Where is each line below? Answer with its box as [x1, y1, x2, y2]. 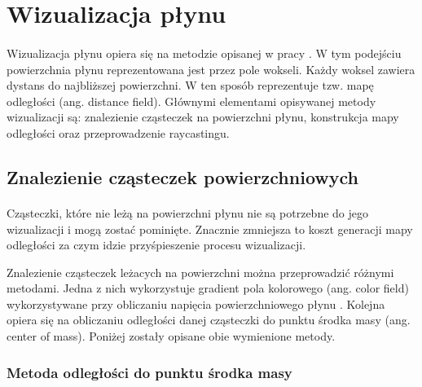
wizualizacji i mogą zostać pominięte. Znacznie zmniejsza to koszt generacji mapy [7, 220, 413, 237]
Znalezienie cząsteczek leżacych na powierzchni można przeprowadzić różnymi [7, 263, 394, 280]
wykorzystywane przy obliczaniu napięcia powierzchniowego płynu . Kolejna [7, 295, 385, 312]
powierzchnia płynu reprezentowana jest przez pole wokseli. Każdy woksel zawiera [7, 60, 415, 77]
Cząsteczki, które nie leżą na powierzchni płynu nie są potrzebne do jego [7, 204, 368, 221]
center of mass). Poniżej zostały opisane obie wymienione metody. [7, 328, 336, 345]
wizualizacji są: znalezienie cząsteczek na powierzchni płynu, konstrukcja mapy [7, 108, 399, 125]
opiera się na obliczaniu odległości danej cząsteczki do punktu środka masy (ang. [7, 311, 411, 328]
